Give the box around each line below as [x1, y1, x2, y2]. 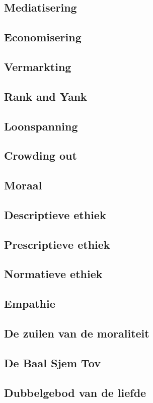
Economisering [4, 29, 82, 45]
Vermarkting [4, 58, 71, 74]
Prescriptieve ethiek [4, 236, 110, 252]
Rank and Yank [4, 88, 87, 104]
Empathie [4, 296, 55, 311]
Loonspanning [4, 118, 78, 133]
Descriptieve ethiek [4, 207, 106, 222]
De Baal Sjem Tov [4, 355, 101, 370]
